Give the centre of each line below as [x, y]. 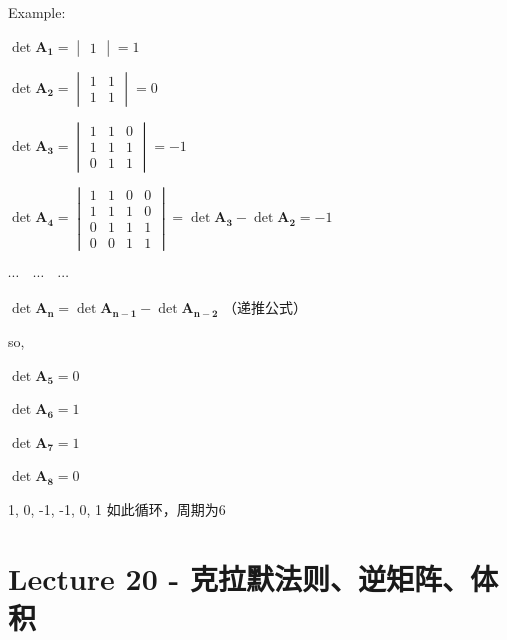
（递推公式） [265, 307]
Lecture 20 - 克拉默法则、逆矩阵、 [239, 577]
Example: [37, 12]
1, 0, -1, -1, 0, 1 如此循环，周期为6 [117, 509]
